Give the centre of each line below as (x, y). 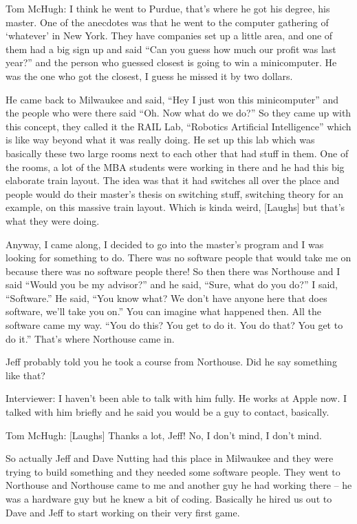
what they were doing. (53, 220)
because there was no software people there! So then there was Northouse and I (173, 271)
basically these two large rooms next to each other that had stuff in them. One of (177, 153)
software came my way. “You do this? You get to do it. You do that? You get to (174, 325)
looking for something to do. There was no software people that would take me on (178, 258)
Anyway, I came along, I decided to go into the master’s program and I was (165, 244)
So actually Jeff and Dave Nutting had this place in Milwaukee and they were (170, 458)
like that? (25, 375)
